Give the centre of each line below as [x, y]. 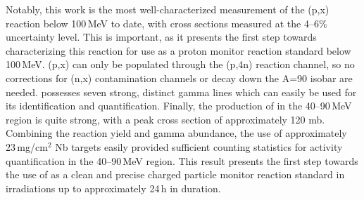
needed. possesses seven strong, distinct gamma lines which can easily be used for [181, 92]
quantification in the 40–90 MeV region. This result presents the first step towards [182, 160]
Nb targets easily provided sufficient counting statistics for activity [199, 146]
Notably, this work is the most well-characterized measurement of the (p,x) [168, 9]
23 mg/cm [27, 146]
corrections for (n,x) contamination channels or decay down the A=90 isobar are [179, 78]
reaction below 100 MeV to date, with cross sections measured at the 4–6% [167, 23]
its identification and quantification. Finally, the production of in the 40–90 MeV [179, 106]
